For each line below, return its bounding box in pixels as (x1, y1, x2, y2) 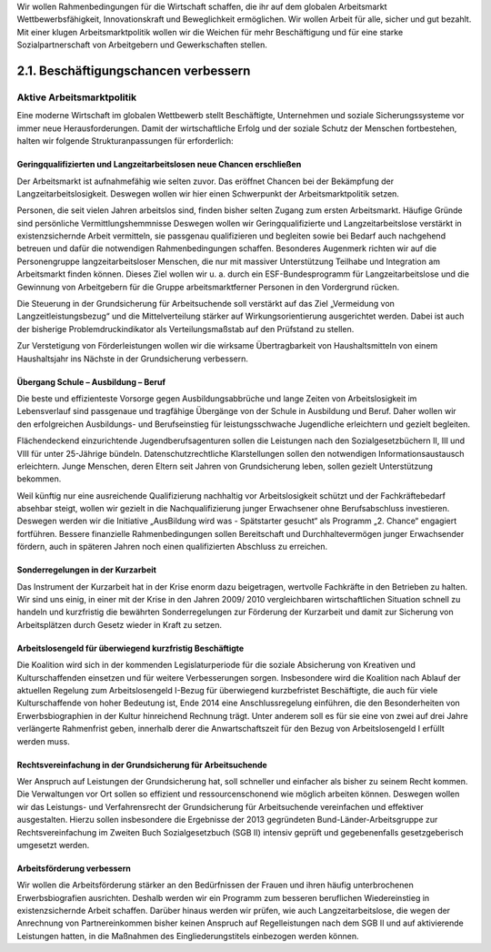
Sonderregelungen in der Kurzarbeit (16, 564, 156, 575)
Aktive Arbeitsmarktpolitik (16, 91, 136, 104)
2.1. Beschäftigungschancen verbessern (16, 63, 251, 78)
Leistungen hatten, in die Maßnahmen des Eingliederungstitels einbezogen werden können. (16, 930, 359, 941)
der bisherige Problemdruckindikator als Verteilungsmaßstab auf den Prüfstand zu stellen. (16, 323, 355, 334)
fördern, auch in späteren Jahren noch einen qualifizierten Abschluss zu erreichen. (16, 542, 328, 552)
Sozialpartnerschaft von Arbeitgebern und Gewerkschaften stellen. (16, 39, 267, 50)
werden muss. (16, 735, 70, 746)
